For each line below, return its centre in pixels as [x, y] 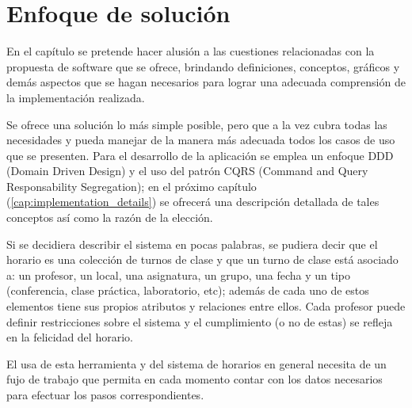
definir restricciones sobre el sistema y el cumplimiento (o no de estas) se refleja [200, 321]
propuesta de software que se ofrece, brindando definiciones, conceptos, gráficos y [203, 66]
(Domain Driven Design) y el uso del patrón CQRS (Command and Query [187, 171]
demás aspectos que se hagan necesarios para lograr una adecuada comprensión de [206, 82]
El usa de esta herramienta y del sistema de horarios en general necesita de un [196, 363]
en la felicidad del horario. [70, 337]
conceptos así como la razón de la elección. [110, 217]
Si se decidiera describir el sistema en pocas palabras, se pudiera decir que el [192, 244]
